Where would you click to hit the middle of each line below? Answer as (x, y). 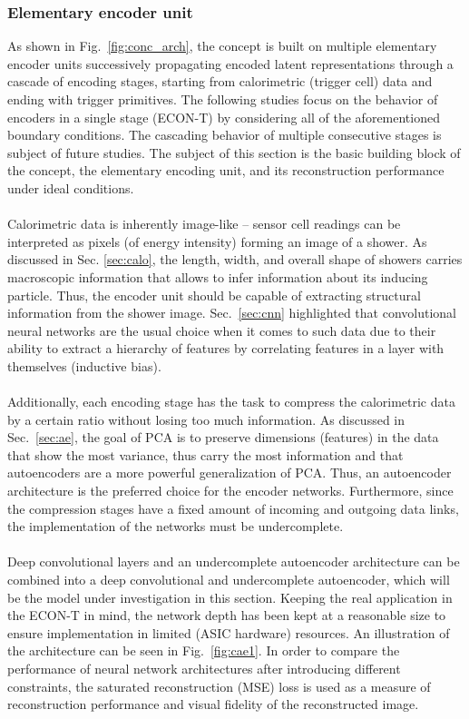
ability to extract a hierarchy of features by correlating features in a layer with (226, 348)
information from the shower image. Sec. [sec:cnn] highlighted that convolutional (232, 313)
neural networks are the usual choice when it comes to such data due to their (222, 330)
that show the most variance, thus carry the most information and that (205, 454)
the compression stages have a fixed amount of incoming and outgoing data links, (233, 508)
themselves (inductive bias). (84, 365)
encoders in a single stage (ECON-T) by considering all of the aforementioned (224, 117)
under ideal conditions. (71, 187)
